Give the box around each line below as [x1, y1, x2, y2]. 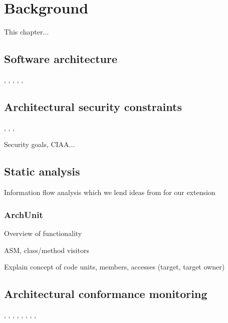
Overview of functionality [4, 227, 82, 238]
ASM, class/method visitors [4, 244, 89, 255]
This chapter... [4, 26, 49, 37]
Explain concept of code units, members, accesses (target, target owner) [4, 261, 225, 272]
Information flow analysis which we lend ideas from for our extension [4, 187, 215, 197]
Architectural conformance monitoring [4, 286, 207, 301]
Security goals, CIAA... [4, 139, 75, 149]
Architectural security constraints [4, 98, 182, 114]
